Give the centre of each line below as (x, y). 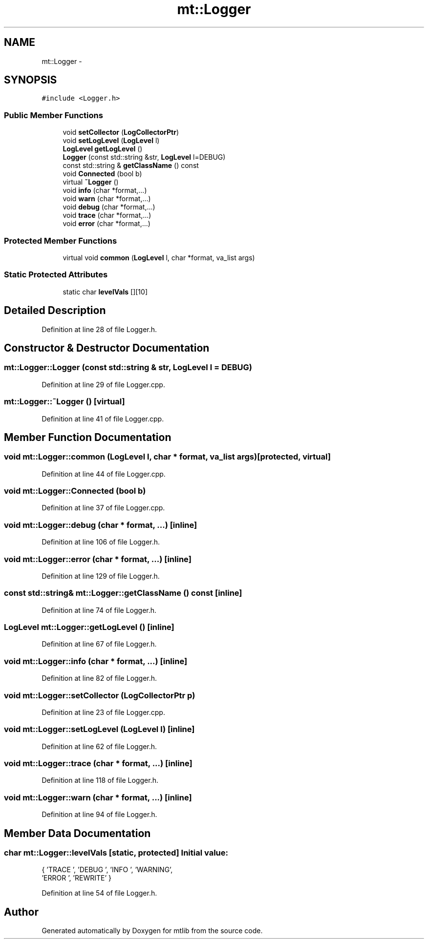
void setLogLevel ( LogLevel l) (111, 141)
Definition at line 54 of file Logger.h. (99, 893)
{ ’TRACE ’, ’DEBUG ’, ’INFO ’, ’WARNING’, (107, 870)
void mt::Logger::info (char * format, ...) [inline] (96, 661)
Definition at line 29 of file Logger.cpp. (103, 384)
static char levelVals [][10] (105, 292)
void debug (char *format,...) (109, 207)
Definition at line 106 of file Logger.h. (101, 542)
